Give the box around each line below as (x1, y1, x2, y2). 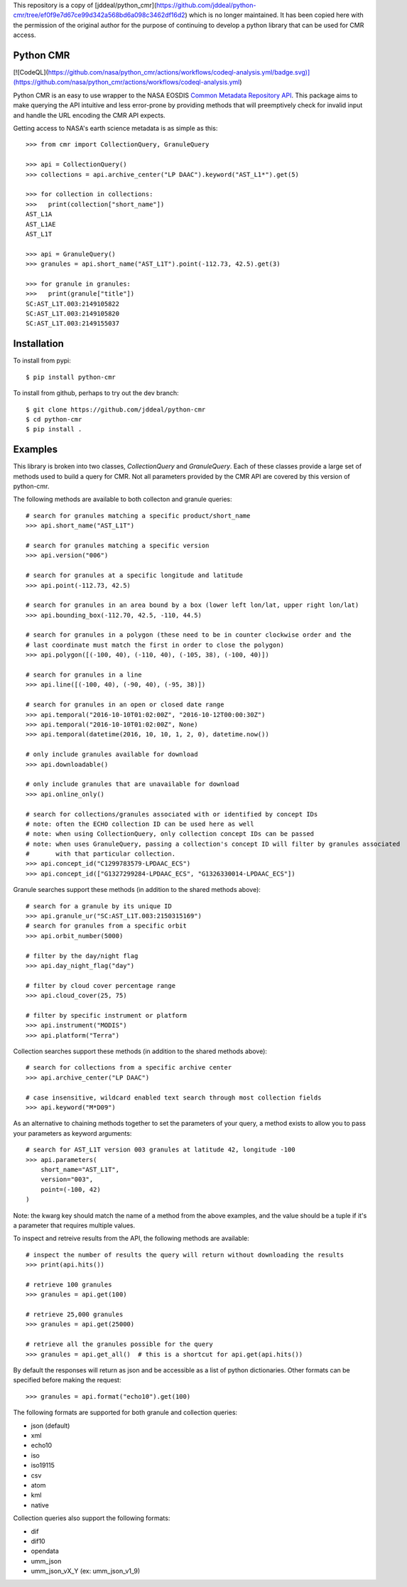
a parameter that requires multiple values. (13, 1221, 136, 1230)
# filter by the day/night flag (26, 952, 139, 959)
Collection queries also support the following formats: (13, 1514, 170, 1522)
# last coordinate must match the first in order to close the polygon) (26, 640, 284, 649)
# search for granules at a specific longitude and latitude (26, 571, 243, 579)
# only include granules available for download (26, 751, 198, 758)
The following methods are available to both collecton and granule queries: (13, 495, 232, 504)
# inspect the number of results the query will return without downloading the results (26, 1251, 344, 1259)
